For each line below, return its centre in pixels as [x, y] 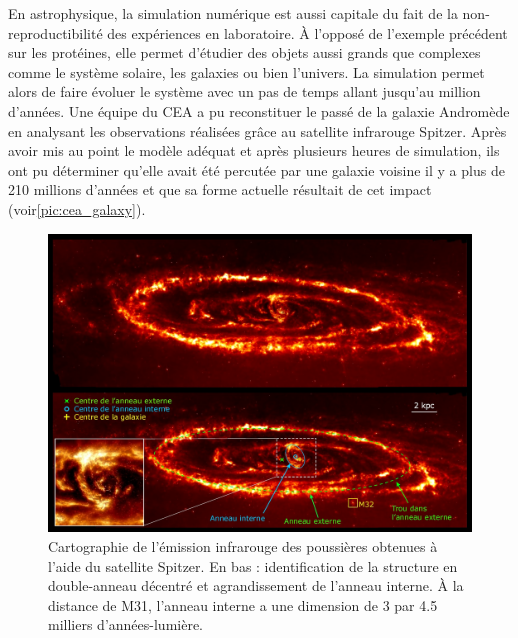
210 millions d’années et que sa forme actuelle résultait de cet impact [220, 189]
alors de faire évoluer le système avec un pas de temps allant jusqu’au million [244, 91]
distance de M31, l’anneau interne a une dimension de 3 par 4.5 [243, 604]
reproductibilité [55, 32]
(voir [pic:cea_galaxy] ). [77, 208]
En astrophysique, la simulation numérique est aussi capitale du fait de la [233, 13]
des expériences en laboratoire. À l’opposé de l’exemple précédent [307, 32]
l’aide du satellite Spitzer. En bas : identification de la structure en [253, 565]
